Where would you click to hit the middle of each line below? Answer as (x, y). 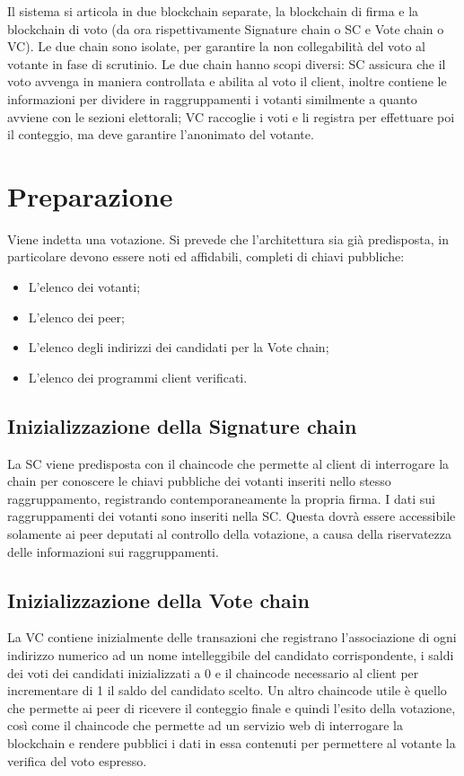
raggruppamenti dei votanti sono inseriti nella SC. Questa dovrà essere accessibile (232, 516)
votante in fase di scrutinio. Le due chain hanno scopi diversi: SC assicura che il (227, 63)
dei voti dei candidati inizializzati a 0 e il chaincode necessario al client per (213, 672)
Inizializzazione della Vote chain (158, 600)
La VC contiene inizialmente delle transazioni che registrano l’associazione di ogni (232, 637)
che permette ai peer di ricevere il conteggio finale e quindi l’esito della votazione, (232, 707)
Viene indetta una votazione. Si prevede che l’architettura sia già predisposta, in (228, 238)
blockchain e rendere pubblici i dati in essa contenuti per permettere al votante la (232, 742)
